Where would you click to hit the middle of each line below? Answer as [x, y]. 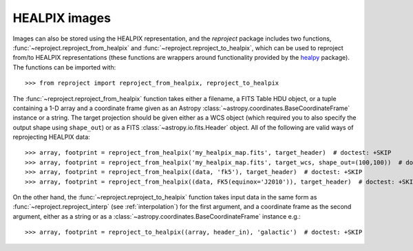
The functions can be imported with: [64, 67]
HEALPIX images [62, 18]
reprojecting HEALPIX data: [52, 137]
